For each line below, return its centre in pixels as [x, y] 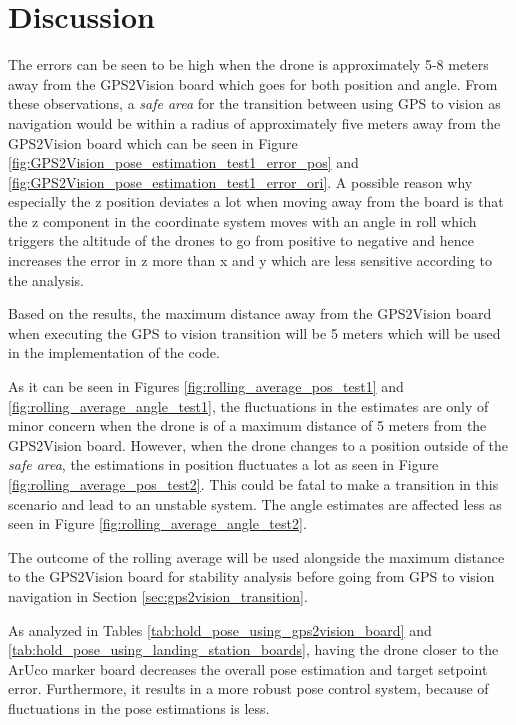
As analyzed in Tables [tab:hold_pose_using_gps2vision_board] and [220, 629]
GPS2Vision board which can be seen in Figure [153, 142]
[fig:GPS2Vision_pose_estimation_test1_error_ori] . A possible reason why [240, 181]
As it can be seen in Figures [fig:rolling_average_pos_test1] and [206, 386]
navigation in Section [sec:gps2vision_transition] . [158, 595]
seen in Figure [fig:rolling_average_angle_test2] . [157, 523]
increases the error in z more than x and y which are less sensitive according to [250, 260]
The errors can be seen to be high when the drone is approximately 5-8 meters [248, 64]
